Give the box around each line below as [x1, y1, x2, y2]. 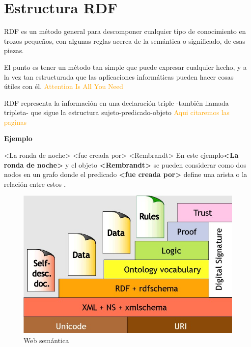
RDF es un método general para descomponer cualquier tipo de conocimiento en [4, 26, 246, 36]
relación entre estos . [4, 178, 66, 189]
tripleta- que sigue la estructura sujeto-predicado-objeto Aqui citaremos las [4, 107, 230, 117]
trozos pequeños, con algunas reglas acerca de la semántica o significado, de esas [4, 35, 246, 46]
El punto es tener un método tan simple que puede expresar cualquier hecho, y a [4, 61, 247, 72]
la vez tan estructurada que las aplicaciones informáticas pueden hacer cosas [4, 71, 234, 82]
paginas [4, 116, 27, 127]
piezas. [4, 45, 24, 56]
